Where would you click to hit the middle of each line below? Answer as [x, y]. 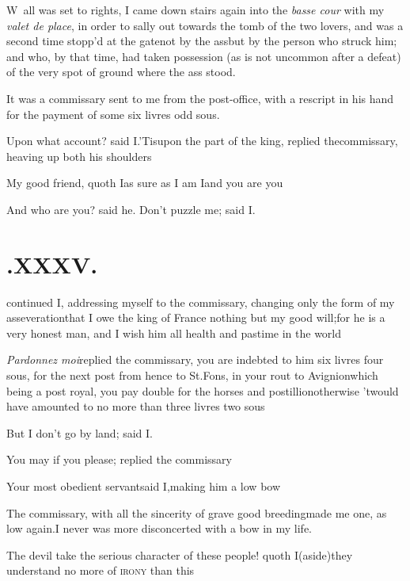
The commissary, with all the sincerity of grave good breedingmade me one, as [197, 512]
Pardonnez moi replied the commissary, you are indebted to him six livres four [195, 359]
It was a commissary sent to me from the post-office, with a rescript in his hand [200, 98]
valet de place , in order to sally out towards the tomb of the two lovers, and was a [205, 25]
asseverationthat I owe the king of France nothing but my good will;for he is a [196, 317]
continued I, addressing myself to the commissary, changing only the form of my [201, 302]
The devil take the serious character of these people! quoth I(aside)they [180, 554]
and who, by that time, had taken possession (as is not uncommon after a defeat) [204, 56]
